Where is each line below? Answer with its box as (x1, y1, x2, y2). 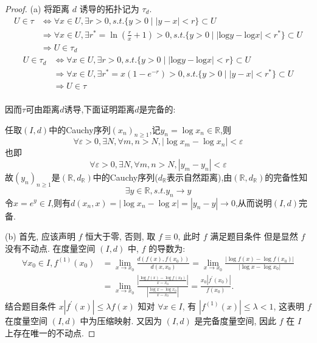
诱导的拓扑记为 (79, 2, 139, 15)
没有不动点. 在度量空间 (5, 241, 96, 254)
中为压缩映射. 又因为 (80, 314, 162, 327)
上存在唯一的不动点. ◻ (5, 326, 96, 339)
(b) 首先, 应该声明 (5, 230, 75, 243)
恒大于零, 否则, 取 (85, 230, 156, 243)
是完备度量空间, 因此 (194, 314, 277, 327)
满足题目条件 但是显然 (210, 230, 298, 243)
